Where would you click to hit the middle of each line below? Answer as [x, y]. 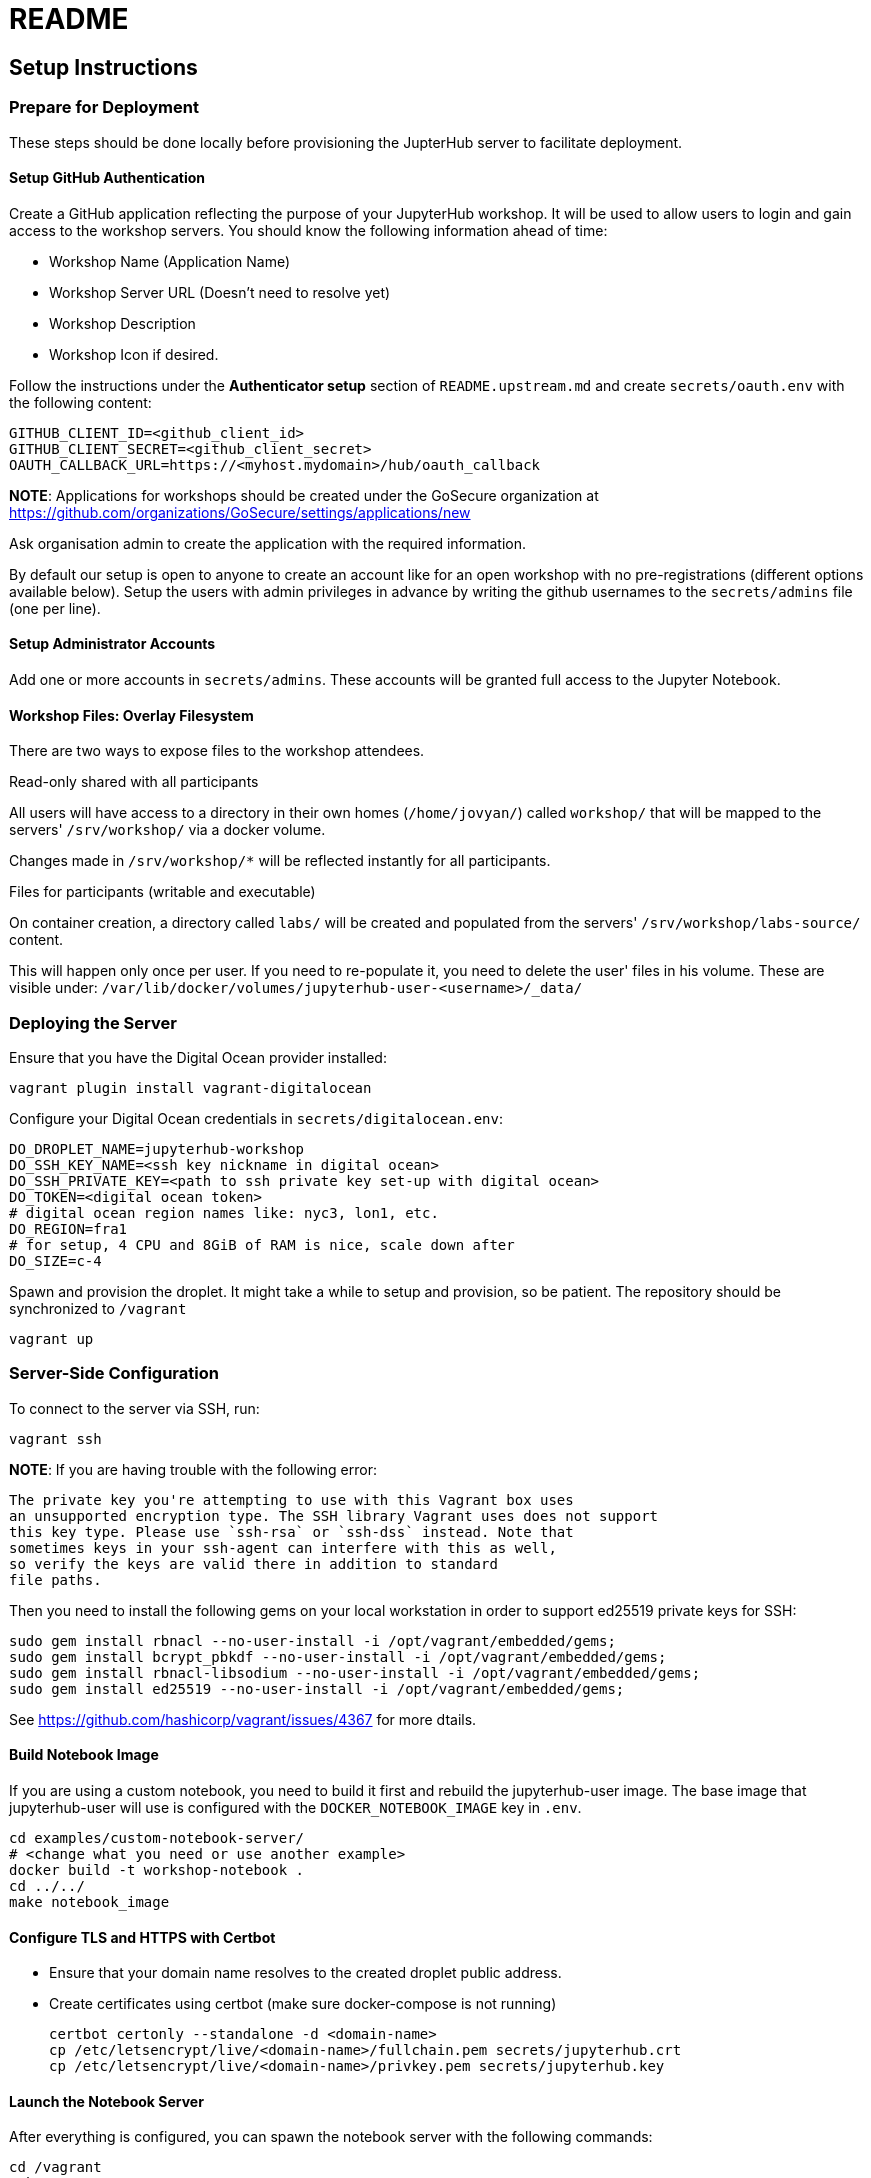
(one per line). [55, 608]
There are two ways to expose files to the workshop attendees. [217, 751]
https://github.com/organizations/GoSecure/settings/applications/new [240, 512]
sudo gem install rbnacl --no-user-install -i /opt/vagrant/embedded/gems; [312, 1640]
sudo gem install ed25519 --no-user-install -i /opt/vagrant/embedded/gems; [317, 1688]
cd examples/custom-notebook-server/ [157, 1837]
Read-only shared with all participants [134, 782]
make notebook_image [89, 1901]
